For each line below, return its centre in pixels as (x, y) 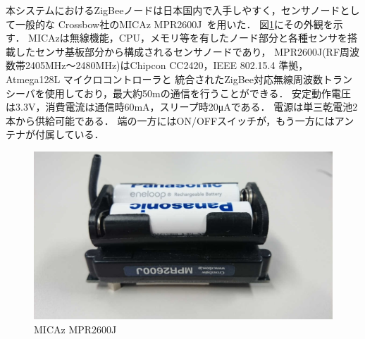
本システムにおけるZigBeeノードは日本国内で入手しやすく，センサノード (173, 10)
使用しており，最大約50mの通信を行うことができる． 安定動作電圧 (198, 93)
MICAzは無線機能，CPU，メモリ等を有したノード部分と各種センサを (188, 38)
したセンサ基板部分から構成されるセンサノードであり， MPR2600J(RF (178, 51)
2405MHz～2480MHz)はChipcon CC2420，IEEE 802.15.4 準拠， (167, 65)
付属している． (69, 134)
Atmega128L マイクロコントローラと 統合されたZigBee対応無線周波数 (165, 79)
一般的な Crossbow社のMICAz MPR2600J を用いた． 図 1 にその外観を (174, 24)
